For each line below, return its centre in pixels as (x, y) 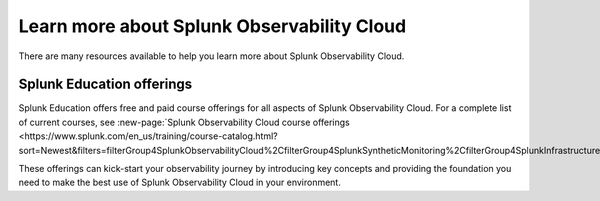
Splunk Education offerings (105, 84)
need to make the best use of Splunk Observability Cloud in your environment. (180, 182)
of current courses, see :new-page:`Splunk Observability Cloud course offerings (184, 122)
